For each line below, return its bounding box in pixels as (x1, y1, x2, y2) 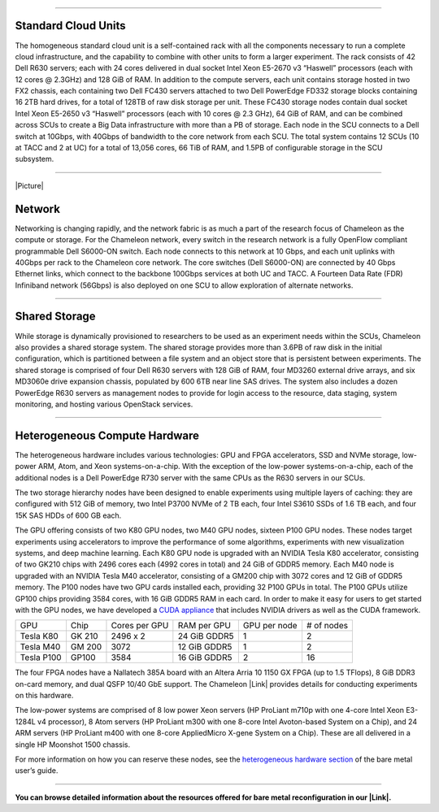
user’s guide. (15, 766, 59, 775)
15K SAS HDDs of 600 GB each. (15, 510, 122, 520)
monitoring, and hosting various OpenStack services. (15, 399, 193, 409)
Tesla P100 (20, 652, 62, 663)
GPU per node (242, 620, 298, 632)
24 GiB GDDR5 (177, 631, 235, 642)
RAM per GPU (177, 620, 232, 632)
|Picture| (15, 180, 44, 190)
